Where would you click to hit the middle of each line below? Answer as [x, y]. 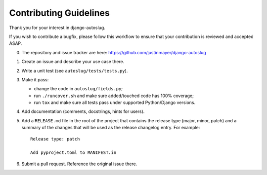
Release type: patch [55, 139]
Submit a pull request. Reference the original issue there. [79, 164]
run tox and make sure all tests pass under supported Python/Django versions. [115, 103]
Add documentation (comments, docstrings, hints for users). [83, 111]
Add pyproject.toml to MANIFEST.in [73, 153]
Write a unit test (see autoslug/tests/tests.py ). [75, 70]
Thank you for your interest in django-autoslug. [57, 28]
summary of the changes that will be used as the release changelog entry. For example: [111, 128]
